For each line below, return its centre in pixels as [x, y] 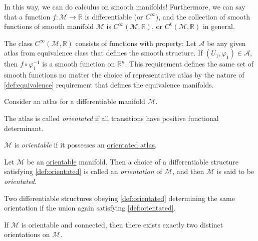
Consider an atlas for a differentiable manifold [75, 101]
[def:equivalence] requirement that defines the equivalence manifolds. [109, 84]
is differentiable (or [114, 16]
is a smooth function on [79, 64]
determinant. [24, 128]
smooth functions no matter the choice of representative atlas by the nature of [124, 75]
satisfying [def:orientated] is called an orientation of [83, 171]
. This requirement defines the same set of [189, 64]
